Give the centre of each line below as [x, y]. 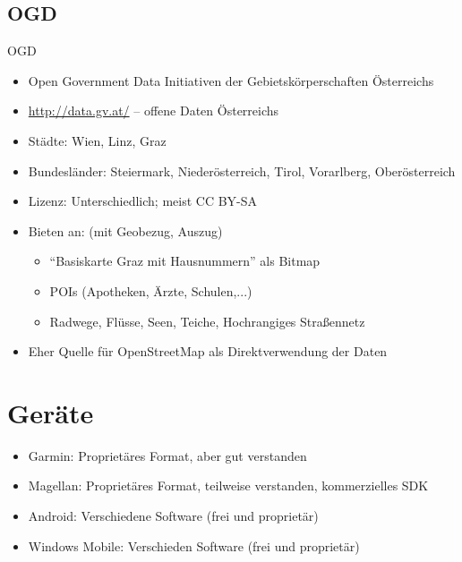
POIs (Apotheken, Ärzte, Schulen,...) [151, 290]
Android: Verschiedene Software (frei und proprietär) [173, 516]
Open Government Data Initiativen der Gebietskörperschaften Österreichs [231, 80]
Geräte [51, 412]
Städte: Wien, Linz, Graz [97, 140]
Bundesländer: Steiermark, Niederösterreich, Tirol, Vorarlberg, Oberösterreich [242, 170]
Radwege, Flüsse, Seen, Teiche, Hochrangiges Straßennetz [207, 321]
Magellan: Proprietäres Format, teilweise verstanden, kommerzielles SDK [228, 485]
